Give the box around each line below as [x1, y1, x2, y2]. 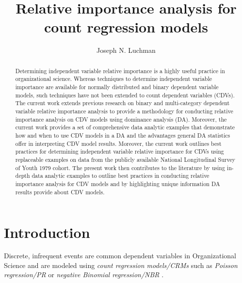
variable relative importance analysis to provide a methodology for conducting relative [15, 107, 233, 115]
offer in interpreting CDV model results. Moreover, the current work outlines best [15, 139, 222, 147]
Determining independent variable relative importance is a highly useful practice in [15, 66, 225, 75]
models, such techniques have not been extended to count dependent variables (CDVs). [15, 91, 235, 99]
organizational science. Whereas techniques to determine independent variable [15, 75, 212, 83]
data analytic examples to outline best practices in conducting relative [32, 172, 210, 180]
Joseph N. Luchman [97, 45, 156, 55]
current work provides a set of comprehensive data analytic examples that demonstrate [15, 123, 235, 131]
